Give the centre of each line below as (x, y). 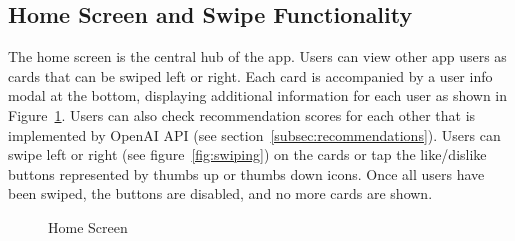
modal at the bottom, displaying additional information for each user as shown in (258, 95)
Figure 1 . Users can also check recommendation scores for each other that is (242, 114)
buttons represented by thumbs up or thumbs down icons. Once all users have (246, 173)
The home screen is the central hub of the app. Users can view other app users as (257, 56)
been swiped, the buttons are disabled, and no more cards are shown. (220, 193)
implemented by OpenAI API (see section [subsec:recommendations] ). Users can (254, 134)
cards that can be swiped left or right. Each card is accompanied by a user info (250, 75)
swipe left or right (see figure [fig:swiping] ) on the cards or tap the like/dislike (247, 154)
